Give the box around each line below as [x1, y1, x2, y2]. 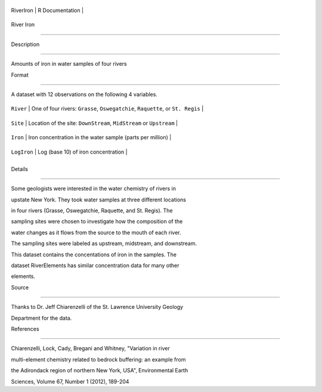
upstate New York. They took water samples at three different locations [11, 196, 186, 203]
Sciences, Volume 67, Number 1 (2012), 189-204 [11, 378, 129, 385]
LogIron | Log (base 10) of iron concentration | [11, 148, 128, 155]
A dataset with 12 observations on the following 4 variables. [11, 90, 158, 98]
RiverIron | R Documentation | [11, 7, 83, 14]
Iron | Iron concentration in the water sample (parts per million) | [11, 134, 172, 141]
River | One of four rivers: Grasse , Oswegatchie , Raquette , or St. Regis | [11, 105, 204, 112]
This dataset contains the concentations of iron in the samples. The [11, 251, 177, 258]
